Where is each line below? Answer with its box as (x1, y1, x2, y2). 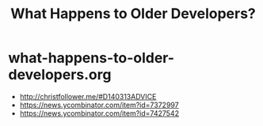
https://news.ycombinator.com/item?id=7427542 (19, 108, 180, 118)
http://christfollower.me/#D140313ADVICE (19, 91, 157, 101)
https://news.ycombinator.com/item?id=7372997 (19, 100, 180, 109)
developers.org (8, 66, 112, 83)
